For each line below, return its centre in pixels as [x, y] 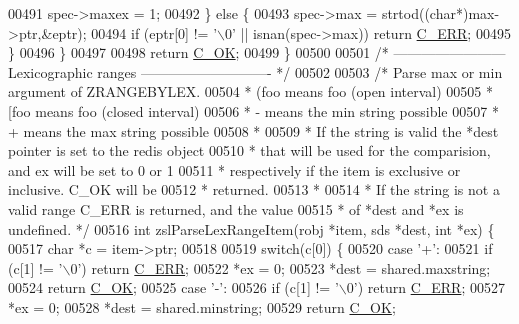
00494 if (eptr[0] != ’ [154, 32]
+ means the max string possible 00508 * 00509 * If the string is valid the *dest [253, 130]
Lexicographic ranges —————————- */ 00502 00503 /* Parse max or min [255, 71]
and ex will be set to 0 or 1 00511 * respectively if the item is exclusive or [234, 169]
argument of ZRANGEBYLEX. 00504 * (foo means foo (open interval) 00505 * [251, 91]
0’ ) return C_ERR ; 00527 [425, 287]
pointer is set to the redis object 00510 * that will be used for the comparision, [249, 150]
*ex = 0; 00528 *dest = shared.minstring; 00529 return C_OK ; [202, 306]
